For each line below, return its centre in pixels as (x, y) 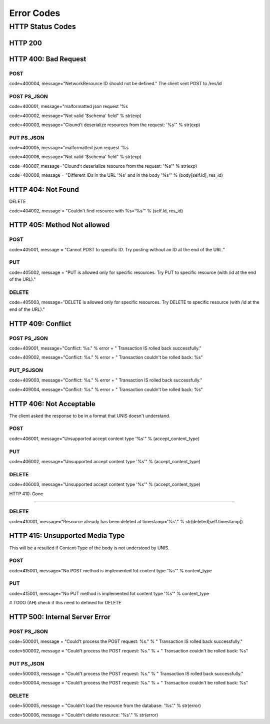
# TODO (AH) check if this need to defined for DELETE (65, 603)
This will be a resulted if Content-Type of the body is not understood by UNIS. (89, 548)
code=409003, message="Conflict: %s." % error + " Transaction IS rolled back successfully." (106, 380)
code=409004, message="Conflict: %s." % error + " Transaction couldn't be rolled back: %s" (106, 389)
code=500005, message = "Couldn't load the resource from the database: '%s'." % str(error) (105, 705)
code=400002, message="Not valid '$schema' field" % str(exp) (75, 116)
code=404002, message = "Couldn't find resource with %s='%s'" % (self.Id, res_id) (96, 211)
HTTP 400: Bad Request (48, 59)
